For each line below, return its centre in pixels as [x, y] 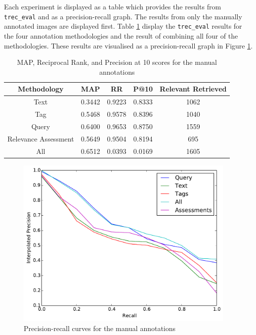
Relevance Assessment [41, 138]
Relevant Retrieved [193, 89]
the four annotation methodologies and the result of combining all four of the [121, 35]
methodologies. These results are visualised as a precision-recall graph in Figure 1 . [128, 45]
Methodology [41, 89]
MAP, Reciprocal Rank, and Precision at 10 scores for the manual [117, 62]
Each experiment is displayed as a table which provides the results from [113, 6]
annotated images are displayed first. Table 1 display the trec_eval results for [123, 26]
